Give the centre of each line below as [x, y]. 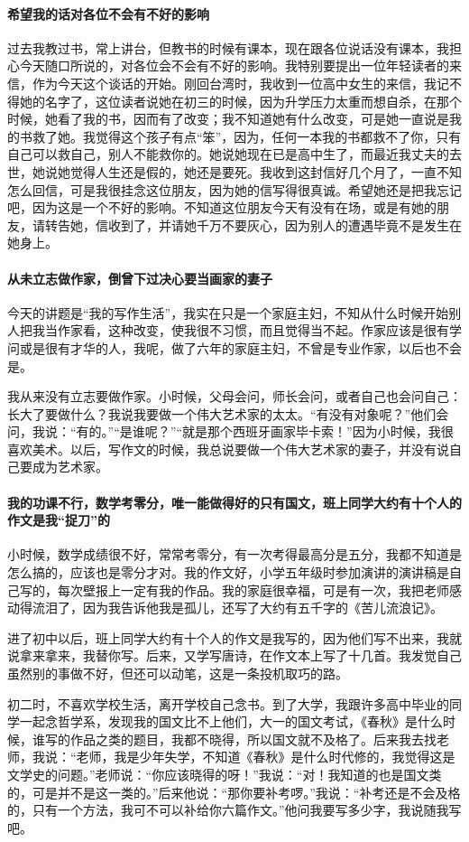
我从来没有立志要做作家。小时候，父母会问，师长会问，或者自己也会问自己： [234, 396]
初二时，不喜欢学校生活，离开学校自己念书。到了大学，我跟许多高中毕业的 [228, 703]
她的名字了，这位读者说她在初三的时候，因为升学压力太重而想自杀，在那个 [240, 101]
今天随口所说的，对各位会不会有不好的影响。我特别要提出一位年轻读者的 [234, 65]
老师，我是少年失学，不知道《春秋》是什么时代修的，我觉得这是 [266, 757]
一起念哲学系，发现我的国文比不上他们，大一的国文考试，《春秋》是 [218, 721]
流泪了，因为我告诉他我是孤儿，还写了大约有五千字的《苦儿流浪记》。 [237, 608]
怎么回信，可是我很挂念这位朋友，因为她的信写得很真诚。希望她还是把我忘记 [234, 189]
